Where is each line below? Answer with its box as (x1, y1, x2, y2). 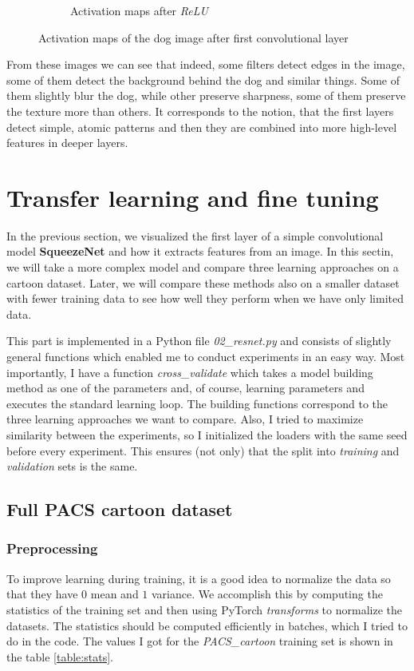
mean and (90, 586, 139, 602)
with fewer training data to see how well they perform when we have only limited (6, 290, 404, 307)
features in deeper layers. (6, 134, 128, 151)
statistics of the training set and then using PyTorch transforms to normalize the (6, 601, 402, 617)
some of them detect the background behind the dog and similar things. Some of (6, 71, 400, 88)
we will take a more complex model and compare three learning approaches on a (6, 259, 399, 276)
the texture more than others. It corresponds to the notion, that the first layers (6, 102, 394, 119)
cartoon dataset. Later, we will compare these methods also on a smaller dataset (6, 274, 400, 291)
